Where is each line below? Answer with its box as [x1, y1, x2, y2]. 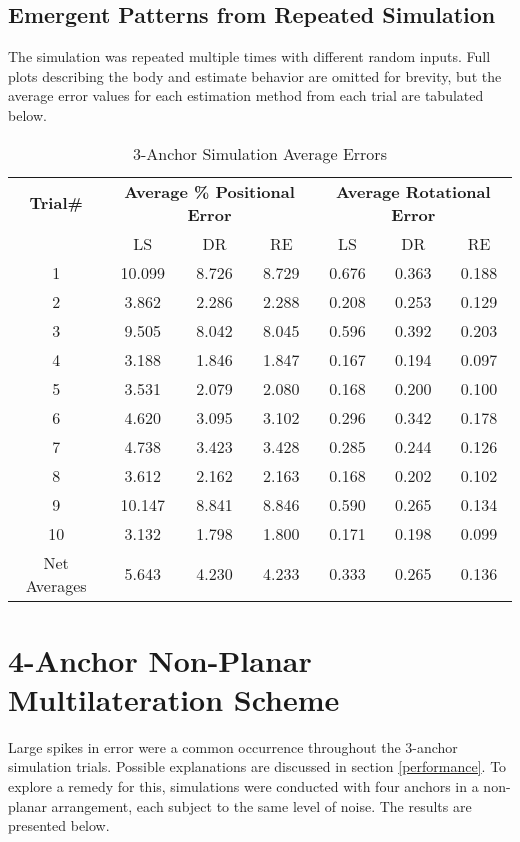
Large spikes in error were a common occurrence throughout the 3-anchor [8, 736, 458, 757]
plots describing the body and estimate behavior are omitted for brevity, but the [8, 65, 502, 86]
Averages [25, 573, 87, 597]
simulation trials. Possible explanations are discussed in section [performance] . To [8, 756, 507, 777]
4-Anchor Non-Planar [8, 639, 312, 680]
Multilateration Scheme [8, 678, 340, 719]
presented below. [8, 815, 110, 836]
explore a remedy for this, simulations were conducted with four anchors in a [8, 776, 479, 797]
